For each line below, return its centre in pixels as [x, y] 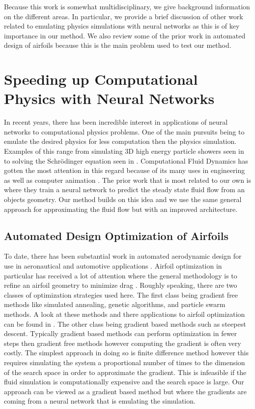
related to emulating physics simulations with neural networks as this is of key [122, 26]
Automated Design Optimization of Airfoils [116, 235]
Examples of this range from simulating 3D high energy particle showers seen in [124, 151]
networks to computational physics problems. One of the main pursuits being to [124, 131]
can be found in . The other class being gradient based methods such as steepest [125, 324]
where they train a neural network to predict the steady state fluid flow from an [124, 189]
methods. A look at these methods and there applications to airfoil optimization [125, 314]
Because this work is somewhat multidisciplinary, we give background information [127, 6]
